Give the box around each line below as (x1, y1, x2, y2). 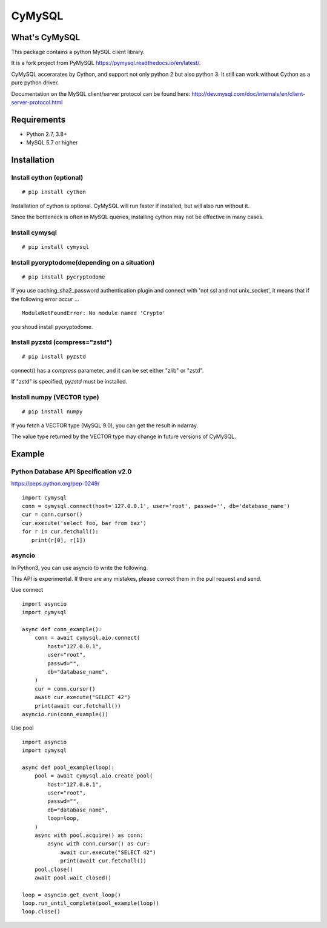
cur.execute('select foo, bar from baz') (22, 520, 147, 526)
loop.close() (22, 908, 61, 915)
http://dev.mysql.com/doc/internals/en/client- (191, 90, 306, 97)
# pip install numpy (22, 408, 83, 415)
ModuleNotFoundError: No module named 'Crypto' (22, 310, 166, 317)
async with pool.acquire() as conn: (34, 831, 144, 839)
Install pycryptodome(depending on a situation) (11, 258, 155, 266)
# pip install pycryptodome (22, 273, 105, 280)
